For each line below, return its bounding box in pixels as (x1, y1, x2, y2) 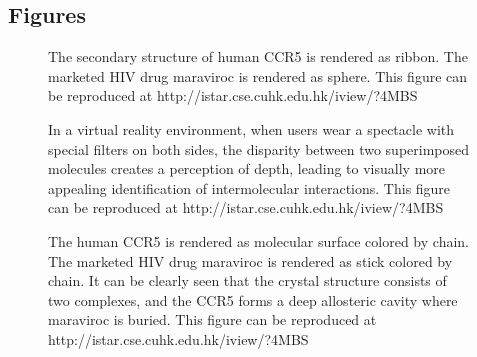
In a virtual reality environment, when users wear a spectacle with (48, 118, 455, 139)
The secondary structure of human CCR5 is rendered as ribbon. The (48, 46, 468, 67)
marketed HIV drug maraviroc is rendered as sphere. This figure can (48, 65, 468, 86)
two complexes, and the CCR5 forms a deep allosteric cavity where (48, 289, 458, 310)
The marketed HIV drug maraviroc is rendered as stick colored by (48, 250, 453, 271)
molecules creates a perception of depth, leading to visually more (48, 158, 445, 179)
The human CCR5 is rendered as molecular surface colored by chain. (48, 230, 469, 251)
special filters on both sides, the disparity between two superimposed (48, 138, 470, 159)
